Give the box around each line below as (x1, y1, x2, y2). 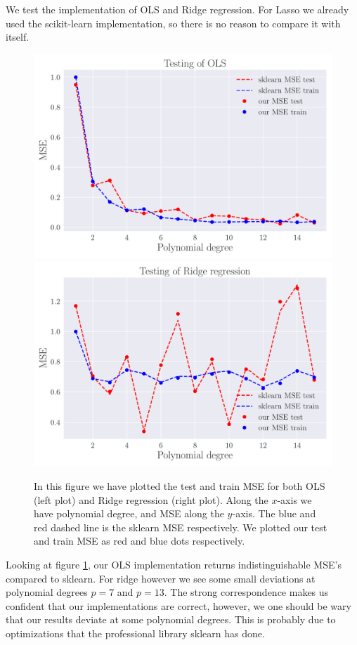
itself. (6, 29, 30, 44)
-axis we (277, 492, 312, 507)
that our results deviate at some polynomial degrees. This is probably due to (6, 612, 336, 627)
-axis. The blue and (232, 506, 316, 521)
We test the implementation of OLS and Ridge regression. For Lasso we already (6, 2, 349, 16)
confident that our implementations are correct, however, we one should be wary (6, 598, 351, 613)
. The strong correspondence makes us (164, 585, 329, 599)
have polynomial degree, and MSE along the (34, 506, 224, 521)
